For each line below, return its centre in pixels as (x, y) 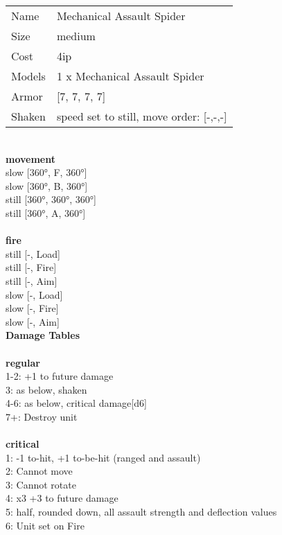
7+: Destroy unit (42, 416)
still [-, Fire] (31, 267)
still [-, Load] (33, 253)
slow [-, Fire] (32, 308)
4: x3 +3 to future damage (62, 498)
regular (23, 362)
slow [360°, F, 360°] (46, 172)
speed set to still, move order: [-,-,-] (142, 116)
